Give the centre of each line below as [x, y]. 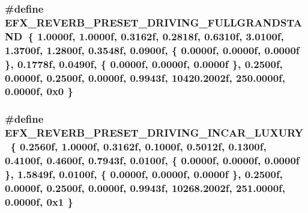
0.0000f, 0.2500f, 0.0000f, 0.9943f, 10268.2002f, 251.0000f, [145, 187]
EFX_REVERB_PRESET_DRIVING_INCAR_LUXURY [154, 133]
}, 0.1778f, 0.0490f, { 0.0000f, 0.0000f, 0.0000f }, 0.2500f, [144, 63]
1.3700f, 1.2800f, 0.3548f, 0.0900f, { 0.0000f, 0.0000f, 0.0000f [152, 50]
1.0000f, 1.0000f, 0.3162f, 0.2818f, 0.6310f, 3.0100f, [161, 36]
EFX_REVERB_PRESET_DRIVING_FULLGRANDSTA [154, 22]
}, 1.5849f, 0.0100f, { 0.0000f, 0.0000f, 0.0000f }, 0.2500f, [144, 174]
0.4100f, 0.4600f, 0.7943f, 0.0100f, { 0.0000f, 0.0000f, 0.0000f [152, 160]
